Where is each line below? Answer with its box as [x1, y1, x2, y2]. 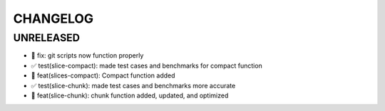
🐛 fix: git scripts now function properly [31, 51, 144, 60]
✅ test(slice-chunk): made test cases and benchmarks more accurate [31, 81, 236, 90]
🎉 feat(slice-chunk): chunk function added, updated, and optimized [31, 91, 229, 100]
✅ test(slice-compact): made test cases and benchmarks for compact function [31, 61, 263, 70]
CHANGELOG [13, 11, 94, 26]
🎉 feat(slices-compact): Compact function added [31, 71, 175, 80]
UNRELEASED [13, 31, 80, 44]
